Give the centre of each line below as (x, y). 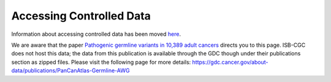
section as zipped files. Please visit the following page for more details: (101, 62)
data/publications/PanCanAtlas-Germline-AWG (70, 70)
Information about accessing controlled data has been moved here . (96, 34)
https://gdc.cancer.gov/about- (230, 62)
